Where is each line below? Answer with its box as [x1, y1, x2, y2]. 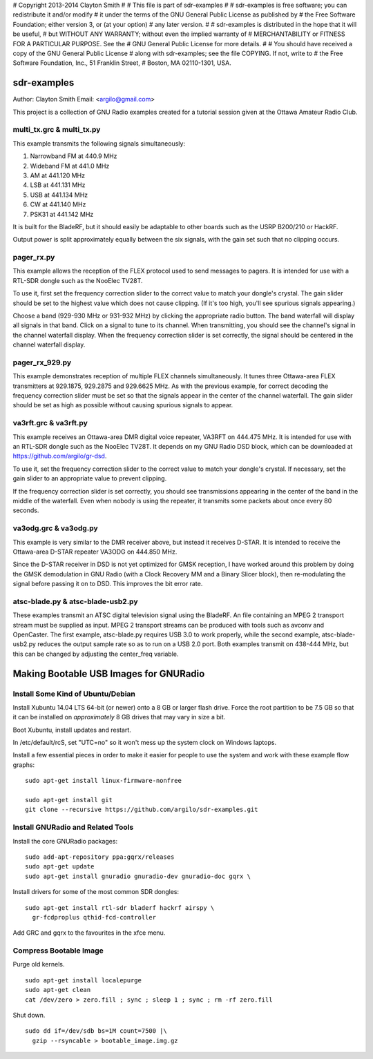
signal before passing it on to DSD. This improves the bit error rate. [12, 580, 203, 588]
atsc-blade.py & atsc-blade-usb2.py [12, 596, 138, 606]
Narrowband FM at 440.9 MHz [30, 152, 117, 160]
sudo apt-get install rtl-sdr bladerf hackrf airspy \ [25, 904, 215, 911]
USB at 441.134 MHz [30, 191, 88, 199]
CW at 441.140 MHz [30, 200, 86, 208]
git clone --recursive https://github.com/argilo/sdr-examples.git [25, 806, 258, 814]
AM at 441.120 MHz [30, 171, 86, 179]
